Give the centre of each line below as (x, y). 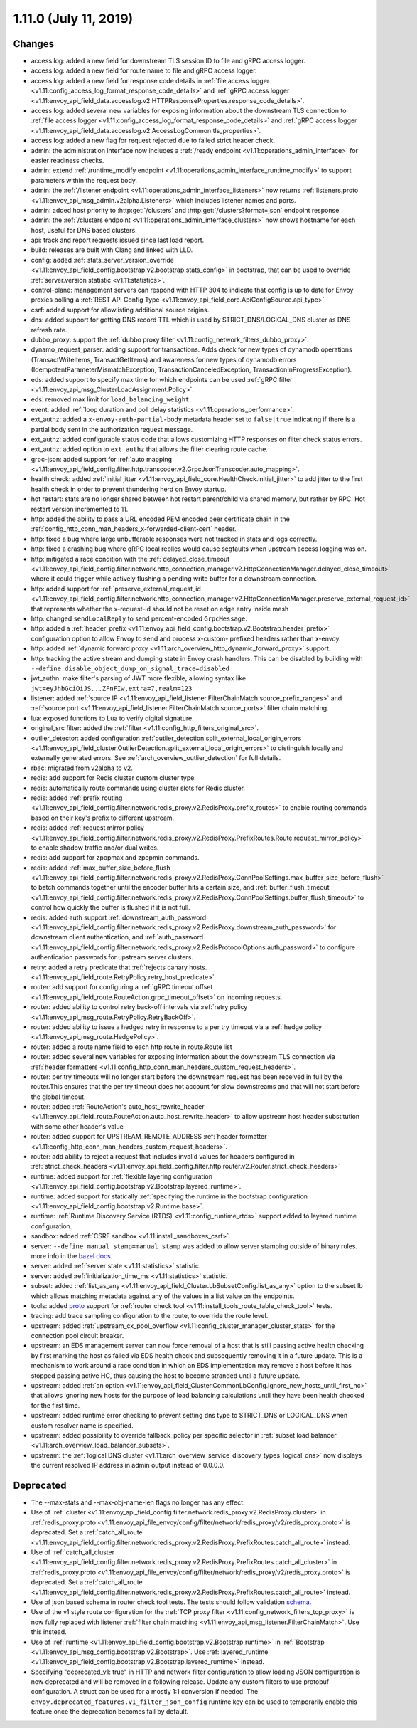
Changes (34, 44)
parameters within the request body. (84, 180)
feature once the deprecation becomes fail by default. (110, 1712)
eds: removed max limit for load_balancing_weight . (111, 399)
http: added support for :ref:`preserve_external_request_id (116, 589)
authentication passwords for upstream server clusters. (112, 957)
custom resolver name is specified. (82, 1425)
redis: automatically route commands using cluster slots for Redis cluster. (138, 788)
